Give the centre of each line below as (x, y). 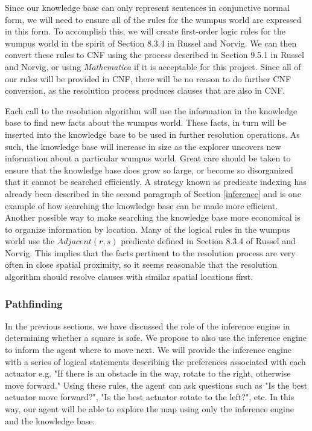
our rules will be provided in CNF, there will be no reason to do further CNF (148, 78)
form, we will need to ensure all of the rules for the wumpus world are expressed (153, 19)
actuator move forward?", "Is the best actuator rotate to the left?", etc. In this (150, 397)
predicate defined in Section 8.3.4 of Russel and (208, 241)
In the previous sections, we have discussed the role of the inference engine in (148, 326)
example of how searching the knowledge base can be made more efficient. (142, 205)
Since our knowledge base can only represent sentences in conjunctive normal (147, 7)
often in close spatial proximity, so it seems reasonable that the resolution (141, 264)
